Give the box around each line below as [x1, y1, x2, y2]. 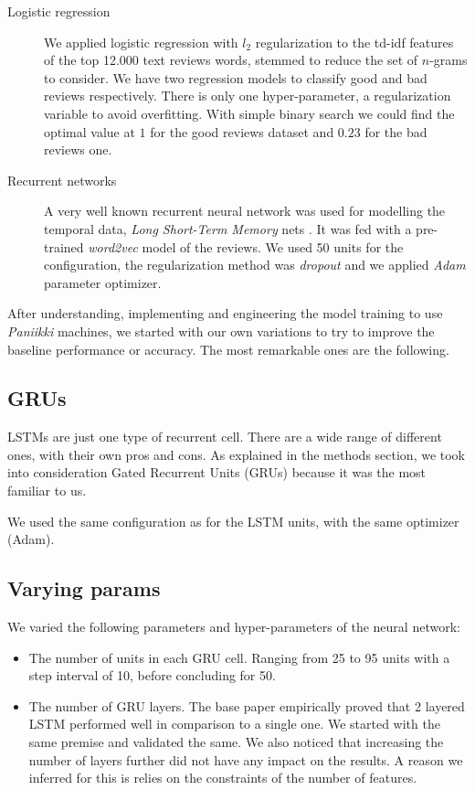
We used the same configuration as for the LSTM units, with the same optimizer [7, 511, 459, 530]
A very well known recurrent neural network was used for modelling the [44, 201, 446, 220]
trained [44, 237, 84, 256]
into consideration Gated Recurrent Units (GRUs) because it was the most [7, 463, 427, 482]
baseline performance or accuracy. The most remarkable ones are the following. [7, 339, 449, 358]
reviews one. [44, 140, 112, 159]
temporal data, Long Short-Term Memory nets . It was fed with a [44, 219, 412, 238]
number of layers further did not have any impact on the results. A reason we [28, 750, 463, 769]
